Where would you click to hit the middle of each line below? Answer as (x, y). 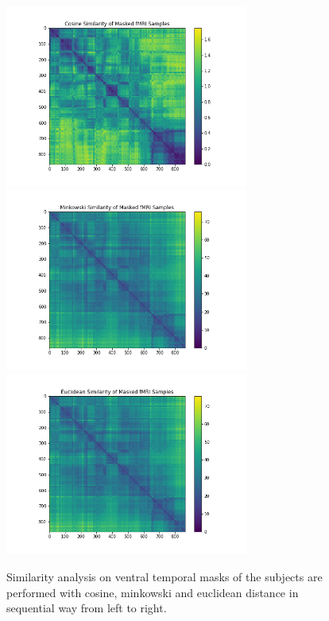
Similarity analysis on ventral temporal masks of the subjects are (164, 577)
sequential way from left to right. (87, 608)
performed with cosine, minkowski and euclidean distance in (153, 592)
